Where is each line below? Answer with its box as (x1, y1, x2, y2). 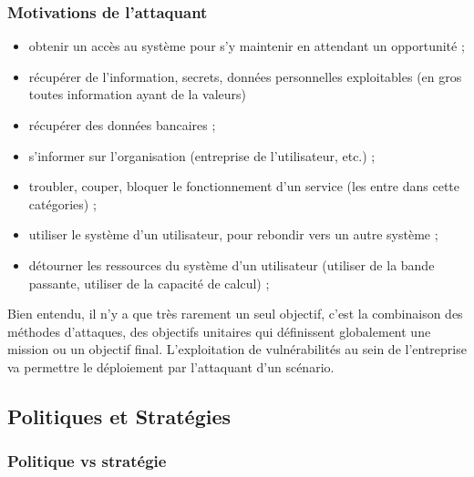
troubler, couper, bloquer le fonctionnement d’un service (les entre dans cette (28, 177, 459, 196)
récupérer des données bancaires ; (28, 116, 216, 134)
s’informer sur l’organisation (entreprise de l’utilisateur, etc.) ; (28, 146, 376, 165)
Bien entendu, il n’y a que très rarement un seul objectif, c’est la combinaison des (7, 304, 463, 323)
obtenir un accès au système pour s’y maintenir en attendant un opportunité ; (28, 36, 465, 56)
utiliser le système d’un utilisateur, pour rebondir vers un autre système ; (28, 225, 438, 244)
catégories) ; (28, 194, 97, 213)
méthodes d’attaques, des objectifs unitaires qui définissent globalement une (7, 321, 431, 340)
